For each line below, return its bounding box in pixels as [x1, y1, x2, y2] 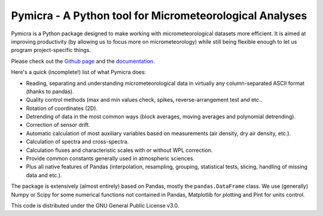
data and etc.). [26, 171, 62, 179]
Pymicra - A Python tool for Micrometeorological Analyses [11, 9, 307, 22]
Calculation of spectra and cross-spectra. [26, 138, 129, 145]
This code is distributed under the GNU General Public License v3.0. [11, 202, 179, 209]
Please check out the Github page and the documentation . [11, 57, 155, 65]
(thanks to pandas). [26, 87, 74, 95]
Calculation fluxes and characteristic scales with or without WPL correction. [26, 147, 213, 154]
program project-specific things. [11, 47, 91, 54]
